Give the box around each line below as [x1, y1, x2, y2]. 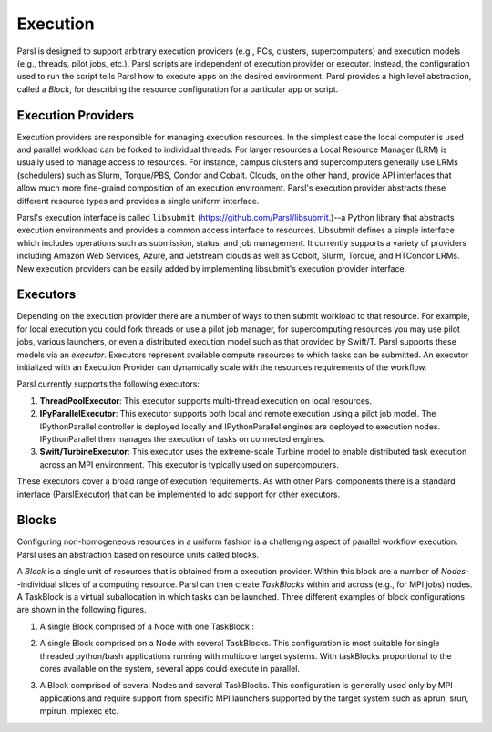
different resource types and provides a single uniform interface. [16, 195, 260, 206]
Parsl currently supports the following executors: [16, 378, 200, 389]
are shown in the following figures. [16, 604, 147, 615]
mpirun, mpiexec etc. [39, 706, 119, 717]
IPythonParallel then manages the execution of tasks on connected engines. [39, 433, 325, 444]
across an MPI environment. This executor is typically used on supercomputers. [39, 459, 339, 469]
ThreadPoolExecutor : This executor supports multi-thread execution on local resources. [39, 395, 373, 406]
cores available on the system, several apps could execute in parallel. [39, 663, 301, 674]
